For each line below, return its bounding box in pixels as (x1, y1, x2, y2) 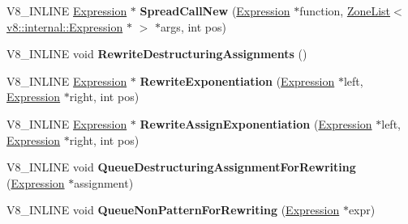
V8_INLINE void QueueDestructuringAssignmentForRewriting (6, 158, 356, 175)
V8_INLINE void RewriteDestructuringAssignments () (6, 45, 307, 62)
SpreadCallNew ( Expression (140, 2, 290, 19)
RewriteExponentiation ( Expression (140, 72, 335, 89)
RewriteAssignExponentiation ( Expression (140, 115, 372, 132)
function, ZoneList (299, 2, 391, 19)
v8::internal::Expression (6, 18, 123, 35)
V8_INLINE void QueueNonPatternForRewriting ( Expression (6, 201, 340, 218)
